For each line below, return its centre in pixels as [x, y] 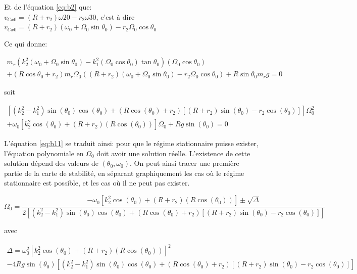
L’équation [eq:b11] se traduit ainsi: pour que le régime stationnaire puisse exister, [131, 143]
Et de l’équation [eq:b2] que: [48, 7]
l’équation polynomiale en [44, 153]
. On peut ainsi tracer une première [184, 163]
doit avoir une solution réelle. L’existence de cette [173, 153]
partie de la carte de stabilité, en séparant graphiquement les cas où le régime [124, 173]
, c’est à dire [115, 16]
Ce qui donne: [26, 43]
